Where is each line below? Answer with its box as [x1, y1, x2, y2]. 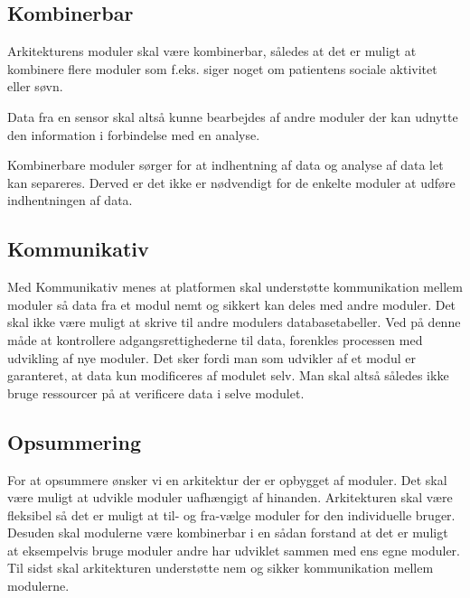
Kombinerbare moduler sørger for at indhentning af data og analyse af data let [7, 155, 444, 174]
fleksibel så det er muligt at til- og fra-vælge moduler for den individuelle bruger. [7, 505, 456, 524]
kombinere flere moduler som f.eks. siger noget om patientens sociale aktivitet [7, 59, 437, 78]
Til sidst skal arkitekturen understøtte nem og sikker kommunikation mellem [7, 558, 434, 577]
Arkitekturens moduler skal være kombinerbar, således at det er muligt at [7, 42, 417, 61]
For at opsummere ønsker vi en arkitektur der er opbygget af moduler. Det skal [7, 470, 447, 489]
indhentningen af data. [7, 191, 133, 210]
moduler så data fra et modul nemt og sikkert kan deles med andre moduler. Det [7, 294, 456, 313]
